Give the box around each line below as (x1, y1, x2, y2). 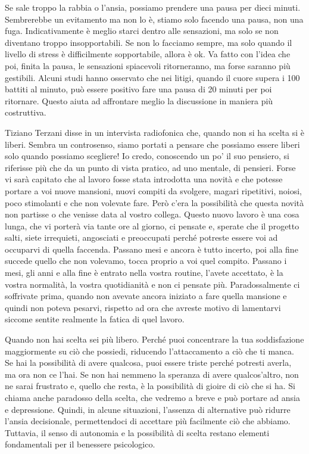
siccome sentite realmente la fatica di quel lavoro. (5, 313, 185, 325)
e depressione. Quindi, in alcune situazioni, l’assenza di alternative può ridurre (5, 403, 291, 415)
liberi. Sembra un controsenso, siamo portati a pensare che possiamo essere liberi (5, 138, 300, 150)
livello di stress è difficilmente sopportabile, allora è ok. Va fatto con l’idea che (5, 48, 291, 60)
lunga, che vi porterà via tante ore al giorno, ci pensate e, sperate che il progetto (5, 219, 299, 232)
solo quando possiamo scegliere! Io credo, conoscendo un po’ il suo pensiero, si (5, 150, 289, 162)
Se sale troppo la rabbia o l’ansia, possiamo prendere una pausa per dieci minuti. (5, 1, 301, 13)
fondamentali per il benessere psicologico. (5, 438, 155, 450)
